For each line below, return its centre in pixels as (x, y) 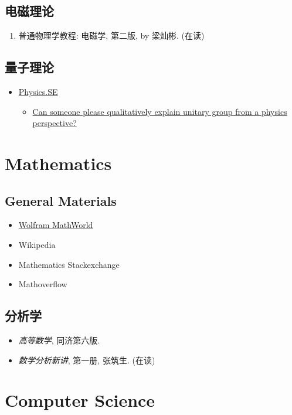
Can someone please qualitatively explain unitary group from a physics (160, 111)
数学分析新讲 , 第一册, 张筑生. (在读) (87, 360)
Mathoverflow (43, 284)
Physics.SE (38, 91)
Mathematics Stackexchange (69, 264)
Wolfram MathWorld (56, 225)
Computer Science (80, 400)
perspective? (55, 123)
